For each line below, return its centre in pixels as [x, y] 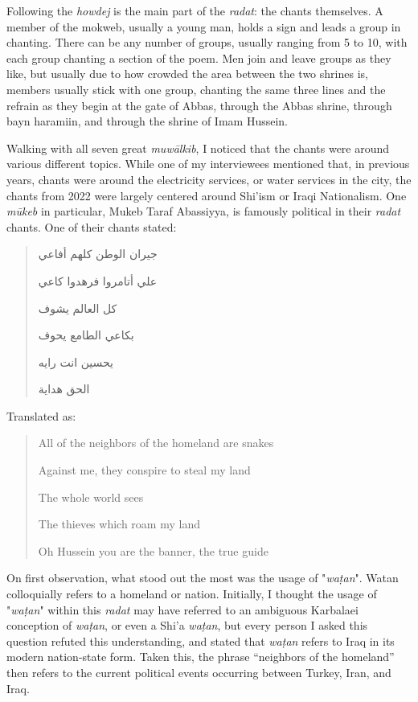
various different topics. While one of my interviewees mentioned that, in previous [208, 164]
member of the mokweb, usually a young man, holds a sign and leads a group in [204, 26]
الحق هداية [64, 389]
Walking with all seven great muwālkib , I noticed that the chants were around [198, 148]
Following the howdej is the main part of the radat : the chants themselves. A [195, 10]
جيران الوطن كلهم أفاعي [98, 254]
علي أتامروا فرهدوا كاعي [98, 280]
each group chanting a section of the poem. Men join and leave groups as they [199, 57]
